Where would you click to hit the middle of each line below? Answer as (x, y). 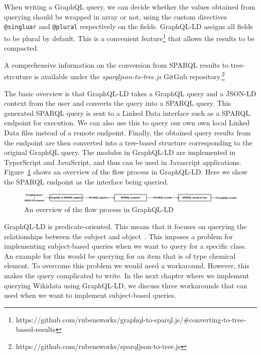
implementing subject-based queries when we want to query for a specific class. (125, 246)
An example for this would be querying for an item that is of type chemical (120, 255)
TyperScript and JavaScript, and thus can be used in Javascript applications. (123, 162)
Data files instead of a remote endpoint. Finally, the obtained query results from (127, 132)
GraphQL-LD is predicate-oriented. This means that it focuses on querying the (125, 226)
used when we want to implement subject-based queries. (90, 295)
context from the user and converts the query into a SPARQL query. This (117, 103)
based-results (36, 329)
